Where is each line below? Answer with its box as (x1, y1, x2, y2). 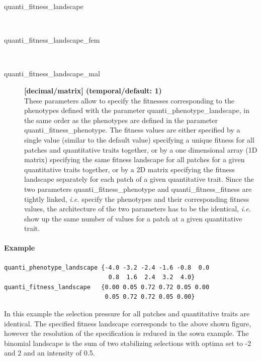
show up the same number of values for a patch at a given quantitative (24, 213, 242, 223)
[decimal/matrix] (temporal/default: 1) (24, 85, 162, 95)
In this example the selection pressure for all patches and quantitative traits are (4, 308, 250, 319)
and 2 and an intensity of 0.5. (4, 347, 95, 358)
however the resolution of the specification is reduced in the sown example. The (4, 328, 249, 338)
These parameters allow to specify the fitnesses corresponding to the (24, 95, 234, 105)
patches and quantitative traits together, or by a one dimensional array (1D (24, 144, 257, 155)
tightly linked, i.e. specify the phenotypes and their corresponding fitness (24, 193, 249, 204)
